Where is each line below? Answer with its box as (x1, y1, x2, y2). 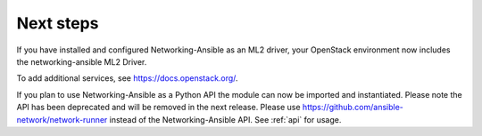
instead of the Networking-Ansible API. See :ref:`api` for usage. (109, 114, 342, 124)
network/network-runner (16, 114, 108, 124)
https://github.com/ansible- (302, 102, 403, 113)
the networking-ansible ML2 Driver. (16, 56, 147, 67)
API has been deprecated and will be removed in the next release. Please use (16, 102, 301, 113)
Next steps (16, 13, 99, 33)
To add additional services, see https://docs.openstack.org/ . (16, 73, 238, 84)
